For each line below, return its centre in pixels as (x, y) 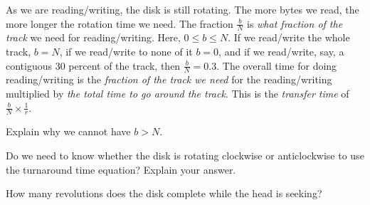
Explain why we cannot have (68, 131)
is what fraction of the (295, 23)
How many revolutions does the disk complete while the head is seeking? (164, 193)
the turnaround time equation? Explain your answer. (121, 169)
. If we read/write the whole (289, 37)
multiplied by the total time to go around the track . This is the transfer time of (178, 94)
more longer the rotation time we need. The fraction (120, 23)
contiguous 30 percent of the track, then (93, 65)
